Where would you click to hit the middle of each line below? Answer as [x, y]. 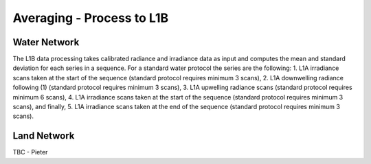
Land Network [44, 136]
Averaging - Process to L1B [91, 18]
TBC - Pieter [30, 152]
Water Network [46, 42]
